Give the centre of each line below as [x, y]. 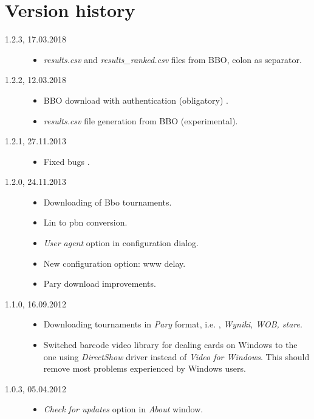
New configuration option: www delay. [114, 263]
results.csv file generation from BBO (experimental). [141, 120]
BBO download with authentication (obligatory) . [136, 100]
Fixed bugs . [67, 161]
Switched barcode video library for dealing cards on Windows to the [170, 345]
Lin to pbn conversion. [85, 222]
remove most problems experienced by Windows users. [145, 368]
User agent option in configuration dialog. [121, 243]
